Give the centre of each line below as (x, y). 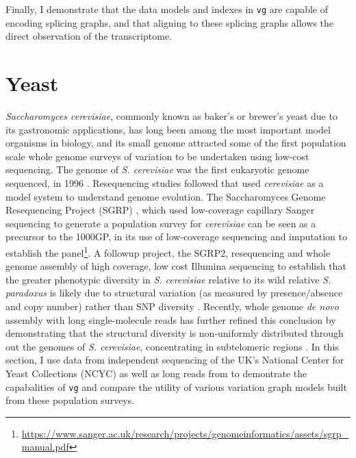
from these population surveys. (70, 400)
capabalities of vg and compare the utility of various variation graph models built (176, 386)
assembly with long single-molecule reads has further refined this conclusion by (171, 319)
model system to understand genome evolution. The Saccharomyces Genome (166, 196)
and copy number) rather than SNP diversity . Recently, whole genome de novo (172, 306)
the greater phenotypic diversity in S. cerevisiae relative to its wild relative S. (168, 279)
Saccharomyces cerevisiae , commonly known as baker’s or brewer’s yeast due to (171, 115)
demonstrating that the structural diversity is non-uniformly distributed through (175, 333)
